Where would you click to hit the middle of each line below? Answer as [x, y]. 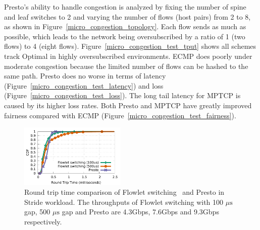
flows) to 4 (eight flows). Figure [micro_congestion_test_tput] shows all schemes [130, 46]
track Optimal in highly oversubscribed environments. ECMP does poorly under [128, 56]
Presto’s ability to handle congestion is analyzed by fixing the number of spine [125, 7]
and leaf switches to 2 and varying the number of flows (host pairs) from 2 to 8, [127, 16]
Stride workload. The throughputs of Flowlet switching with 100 [124, 202]
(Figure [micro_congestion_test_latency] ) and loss [84, 85]
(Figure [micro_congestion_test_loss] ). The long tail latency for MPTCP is [122, 95]
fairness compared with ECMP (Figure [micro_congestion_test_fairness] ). [120, 115]
